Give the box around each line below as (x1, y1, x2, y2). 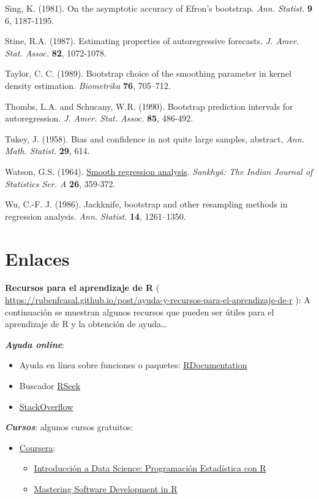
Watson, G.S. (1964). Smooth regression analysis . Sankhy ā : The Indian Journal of (5, 164, 313, 177)
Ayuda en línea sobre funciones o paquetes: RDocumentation (19, 358, 247, 371)
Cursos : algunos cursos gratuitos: (5, 420, 133, 433)
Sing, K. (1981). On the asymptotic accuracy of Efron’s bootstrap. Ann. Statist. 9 (5, 2, 313, 14)
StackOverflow (19, 400, 73, 412)
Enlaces (5, 246, 70, 271)
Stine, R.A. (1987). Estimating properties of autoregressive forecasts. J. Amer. (5, 34, 299, 47)
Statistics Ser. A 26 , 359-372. (5, 177, 116, 190)
